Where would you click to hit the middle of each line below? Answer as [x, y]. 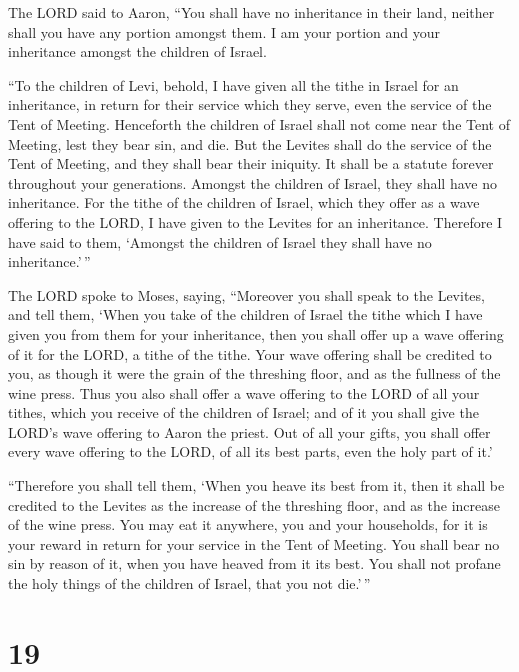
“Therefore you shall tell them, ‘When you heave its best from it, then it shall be [256, 485]
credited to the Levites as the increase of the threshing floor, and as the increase [254, 504]
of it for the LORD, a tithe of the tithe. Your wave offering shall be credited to [250, 353]
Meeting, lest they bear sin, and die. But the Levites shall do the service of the [250, 143]
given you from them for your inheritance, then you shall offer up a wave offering [256, 333]
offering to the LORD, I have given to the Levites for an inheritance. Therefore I [255, 221]
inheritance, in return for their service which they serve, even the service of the [250, 104]
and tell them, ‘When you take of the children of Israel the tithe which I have [245, 314]
